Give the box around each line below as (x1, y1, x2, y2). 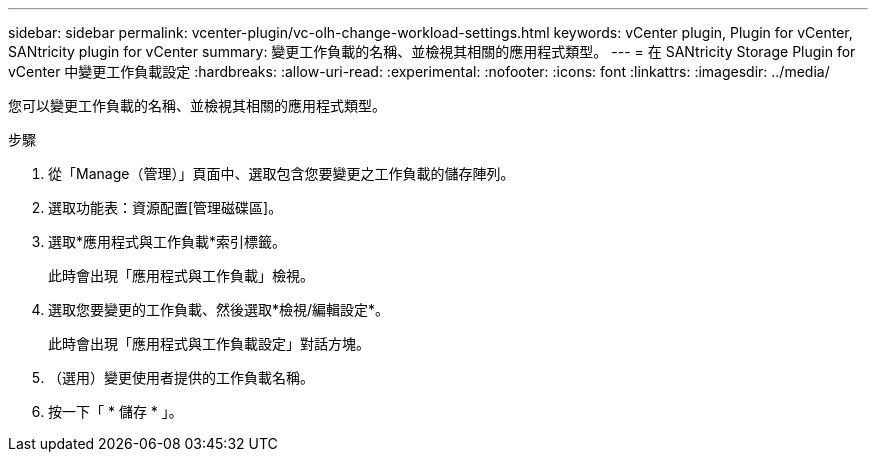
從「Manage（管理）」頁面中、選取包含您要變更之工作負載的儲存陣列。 (48, 165, 515, 182)
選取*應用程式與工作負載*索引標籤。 (48, 233, 287, 250)
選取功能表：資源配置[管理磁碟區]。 (48, 199, 283, 216)
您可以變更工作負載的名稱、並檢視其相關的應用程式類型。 (8, 97, 386, 114)
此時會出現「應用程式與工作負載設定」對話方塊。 (48, 335, 370, 352)
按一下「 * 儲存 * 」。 (48, 403, 183, 420)
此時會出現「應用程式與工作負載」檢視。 (48, 267, 314, 284)
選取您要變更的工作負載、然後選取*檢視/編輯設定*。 (48, 301, 390, 318)
